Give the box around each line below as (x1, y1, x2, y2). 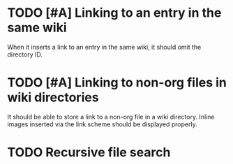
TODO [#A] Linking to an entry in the (7, 5, 222, 21)
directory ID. (7, 50, 43, 59)
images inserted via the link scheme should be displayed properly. (7, 120, 197, 128)
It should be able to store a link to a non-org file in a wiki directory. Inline (7, 112, 215, 121)
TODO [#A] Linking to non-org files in (7, 75, 227, 91)
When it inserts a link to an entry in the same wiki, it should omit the (7, 43, 202, 51)
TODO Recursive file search (7, 144, 171, 161)
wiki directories (7, 89, 99, 105)
